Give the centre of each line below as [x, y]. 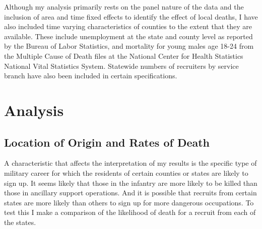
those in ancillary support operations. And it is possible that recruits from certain [130, 193]
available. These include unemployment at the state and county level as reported [128, 36]
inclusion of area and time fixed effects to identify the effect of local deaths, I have [131, 16]
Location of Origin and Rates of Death [107, 142]
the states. [20, 222]
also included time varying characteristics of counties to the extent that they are [128, 26]
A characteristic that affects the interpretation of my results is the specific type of [130, 163]
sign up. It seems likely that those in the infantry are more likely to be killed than [131, 183]
